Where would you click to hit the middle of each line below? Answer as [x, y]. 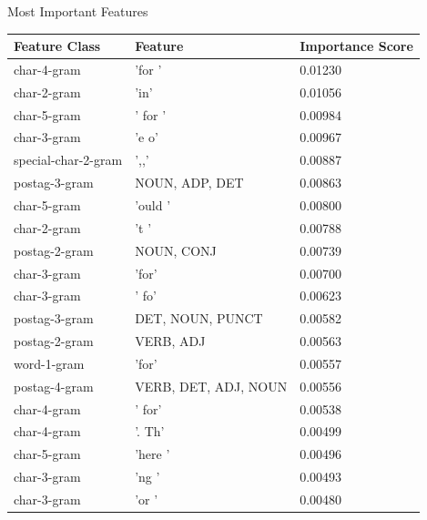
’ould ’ [153, 205]
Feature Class [57, 46]
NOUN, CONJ [176, 250]
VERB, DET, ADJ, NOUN [211, 386]
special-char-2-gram [68, 160]
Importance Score [356, 46]
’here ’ [152, 454]
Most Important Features [78, 11]
